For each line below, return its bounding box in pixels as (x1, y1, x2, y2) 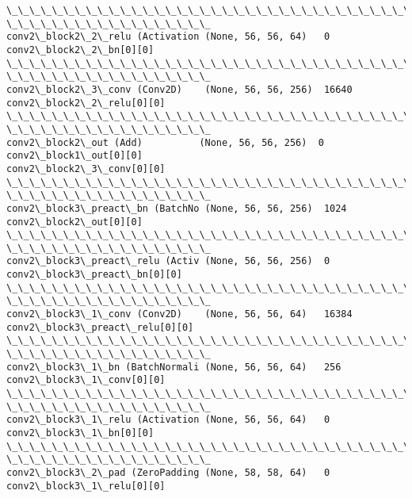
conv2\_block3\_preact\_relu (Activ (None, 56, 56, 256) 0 (6, 255, 330, 267)
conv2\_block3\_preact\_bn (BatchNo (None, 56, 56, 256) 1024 (6, 202, 347, 214)
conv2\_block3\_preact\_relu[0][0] (6, 321, 194, 333)
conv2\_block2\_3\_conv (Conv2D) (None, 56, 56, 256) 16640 (6, 83, 353, 95)
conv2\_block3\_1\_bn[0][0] (6, 427, 154, 439)
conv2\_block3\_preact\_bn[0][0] (6, 269, 182, 281)
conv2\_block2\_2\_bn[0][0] (6, 44, 154, 56)
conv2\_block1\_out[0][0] (6, 150, 143, 162)
